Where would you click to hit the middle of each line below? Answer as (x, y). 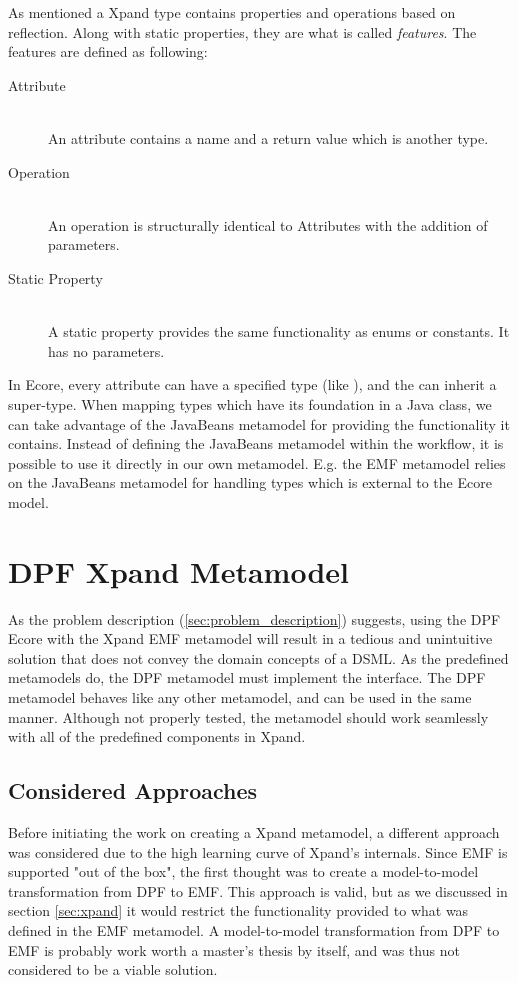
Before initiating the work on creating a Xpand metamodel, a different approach (254, 831)
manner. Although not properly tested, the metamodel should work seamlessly (248, 716)
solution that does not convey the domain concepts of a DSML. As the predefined (258, 657)
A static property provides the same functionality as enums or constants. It (279, 331)
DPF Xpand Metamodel (178, 570)
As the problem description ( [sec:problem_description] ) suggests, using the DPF (254, 618)
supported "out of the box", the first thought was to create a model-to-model (243, 871)
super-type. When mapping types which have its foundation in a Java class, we (250, 403)
